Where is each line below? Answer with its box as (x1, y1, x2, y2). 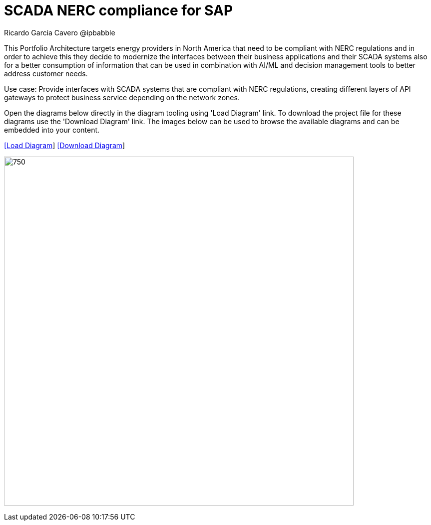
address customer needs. (4, 69, 88, 78)
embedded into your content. (4, 125, 100, 134)
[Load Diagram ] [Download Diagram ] (4, 141, 125, 150)
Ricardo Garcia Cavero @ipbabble (4, 28, 115, 37)
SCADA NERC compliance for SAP (4, 2, 233, 19)
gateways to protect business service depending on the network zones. (4, 93, 240, 102)
